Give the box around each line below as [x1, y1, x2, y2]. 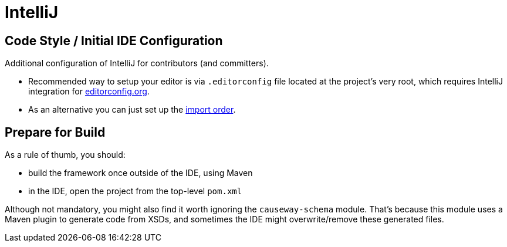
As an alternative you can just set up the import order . [28, 104, 236, 115]
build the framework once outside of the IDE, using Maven [28, 168, 253, 178]
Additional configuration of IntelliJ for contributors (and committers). [5, 58, 269, 69]
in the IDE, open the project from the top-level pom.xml [28, 186, 242, 197]
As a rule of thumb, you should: [5, 150, 126, 160]
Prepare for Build [5, 124, 106, 140]
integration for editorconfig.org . [28, 86, 150, 97]
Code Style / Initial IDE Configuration [5, 33, 223, 48]
